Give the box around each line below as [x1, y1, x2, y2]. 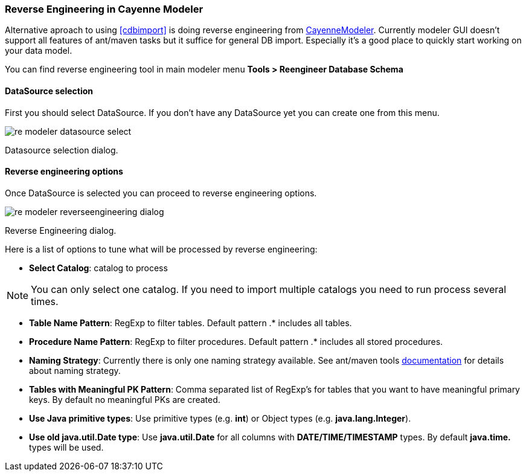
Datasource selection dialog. [5, 144, 118, 155]
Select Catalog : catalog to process [29, 262, 168, 273]
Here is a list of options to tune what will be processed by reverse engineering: [5, 243, 318, 254]
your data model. [5, 45, 72, 56]
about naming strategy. [29, 365, 121, 376]
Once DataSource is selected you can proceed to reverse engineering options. [5, 187, 317, 198]
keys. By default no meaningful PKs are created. [29, 394, 220, 405]
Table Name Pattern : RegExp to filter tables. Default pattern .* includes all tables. [29, 317, 352, 328]
